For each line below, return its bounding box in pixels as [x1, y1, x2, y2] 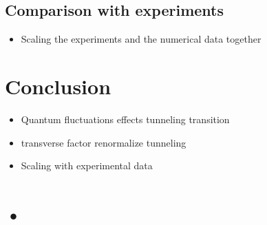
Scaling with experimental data [21, 158, 153, 173]
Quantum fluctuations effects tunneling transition [21, 111, 230, 126]
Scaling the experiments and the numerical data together [21, 32, 261, 46]
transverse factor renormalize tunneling [21, 135, 186, 149]
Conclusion [5, 72, 111, 100]
